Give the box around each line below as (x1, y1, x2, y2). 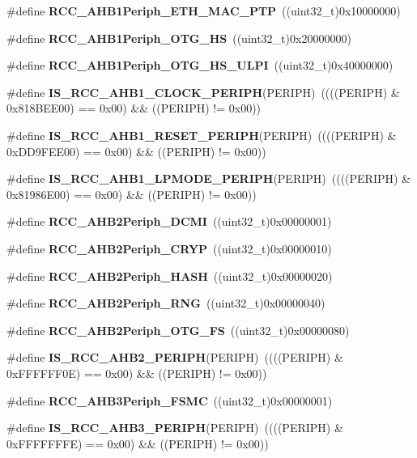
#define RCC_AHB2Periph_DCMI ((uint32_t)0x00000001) (6, 213, 332, 230)
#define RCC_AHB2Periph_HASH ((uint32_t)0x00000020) (6, 267, 333, 284)
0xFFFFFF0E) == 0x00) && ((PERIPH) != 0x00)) (6, 364, 267, 381)
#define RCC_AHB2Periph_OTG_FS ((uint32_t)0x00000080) (6, 321, 350, 338)
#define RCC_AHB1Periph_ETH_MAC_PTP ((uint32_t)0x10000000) (6, 2, 401, 19)
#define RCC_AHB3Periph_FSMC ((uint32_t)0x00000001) (6, 392, 333, 409)
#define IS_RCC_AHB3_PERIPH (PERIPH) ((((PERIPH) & (6, 419, 343, 436)
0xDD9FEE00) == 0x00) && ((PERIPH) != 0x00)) (6, 142, 266, 159)
